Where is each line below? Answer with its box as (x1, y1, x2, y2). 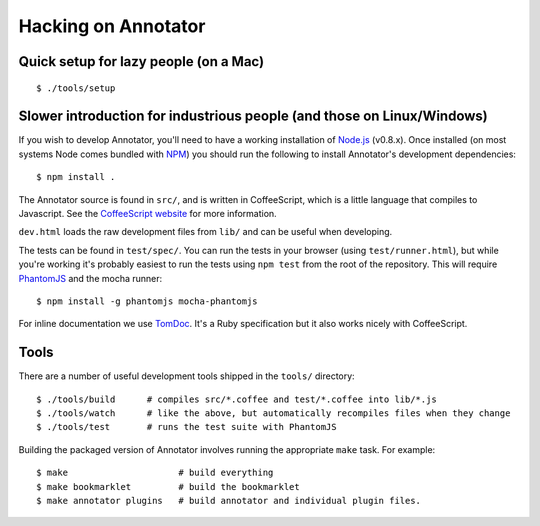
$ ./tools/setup (36, 82, 116, 94)
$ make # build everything (36, 467, 274, 479)
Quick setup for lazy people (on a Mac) (18, 53, 265, 70)
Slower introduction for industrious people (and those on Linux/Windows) (18, 108, 489, 125)
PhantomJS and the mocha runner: (18, 272, 163, 284)
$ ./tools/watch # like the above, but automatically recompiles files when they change (36, 408, 511, 419)
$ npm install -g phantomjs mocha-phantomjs (36, 295, 259, 307)
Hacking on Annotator (18, 15, 206, 37)
